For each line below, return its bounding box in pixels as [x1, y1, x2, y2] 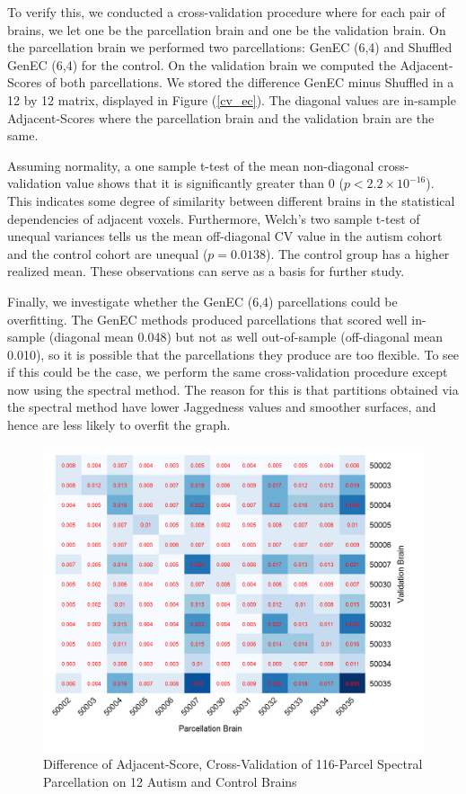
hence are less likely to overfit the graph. [7, 415, 231, 434]
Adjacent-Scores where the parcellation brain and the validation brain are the [7, 108, 435, 127]
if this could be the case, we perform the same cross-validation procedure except [7, 362, 448, 381]
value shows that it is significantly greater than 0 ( [65, 174, 344, 192]
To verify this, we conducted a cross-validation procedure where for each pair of [7, 3, 445, 21]
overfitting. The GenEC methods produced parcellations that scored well [7, 309, 408, 328]
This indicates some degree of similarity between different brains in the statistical [7, 191, 455, 210]
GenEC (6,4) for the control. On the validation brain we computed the [7, 55, 396, 74]
